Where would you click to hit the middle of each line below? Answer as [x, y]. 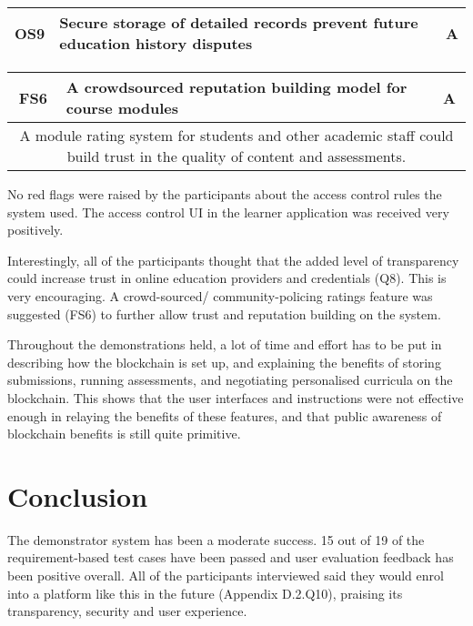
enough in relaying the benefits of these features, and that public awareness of [225, 415]
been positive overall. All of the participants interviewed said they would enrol [226, 576]
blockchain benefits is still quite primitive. [124, 434]
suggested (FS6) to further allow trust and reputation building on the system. [224, 313]
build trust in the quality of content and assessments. [236, 156]
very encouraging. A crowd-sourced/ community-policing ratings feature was [220, 295]
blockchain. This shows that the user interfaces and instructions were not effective [236, 397]
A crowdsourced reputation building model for [236, 87]
